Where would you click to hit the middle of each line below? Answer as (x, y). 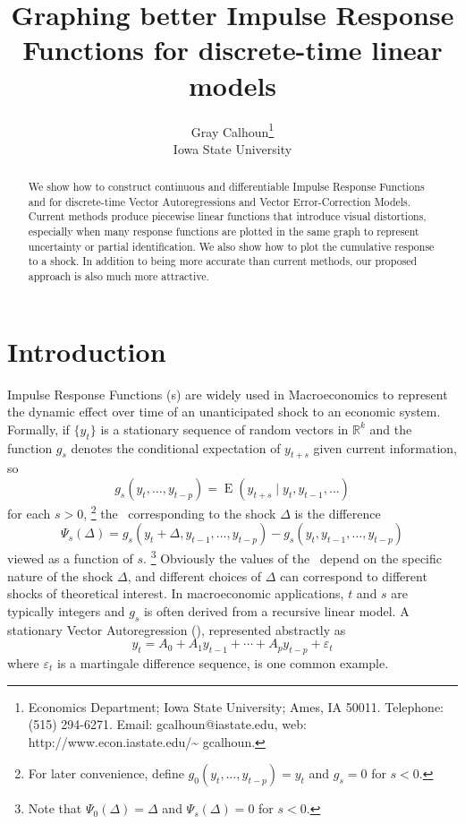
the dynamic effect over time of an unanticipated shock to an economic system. (224, 412)
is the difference (338, 513)
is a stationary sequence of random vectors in (224, 429)
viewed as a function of (70, 558)
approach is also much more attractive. (118, 276)
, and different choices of (194, 575)
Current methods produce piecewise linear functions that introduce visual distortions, (227, 216)
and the (391, 429)
